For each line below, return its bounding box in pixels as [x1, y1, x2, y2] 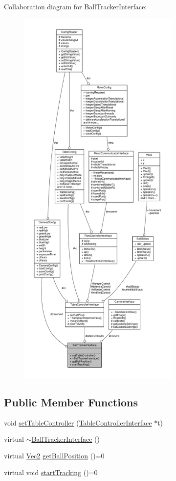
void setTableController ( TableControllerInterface [4, 417, 152, 428]
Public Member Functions [4, 394, 138, 409]
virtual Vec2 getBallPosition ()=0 [4, 450, 105, 460]
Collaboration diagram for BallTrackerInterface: [4, 1, 147, 11]
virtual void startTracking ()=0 [4, 467, 98, 477]
